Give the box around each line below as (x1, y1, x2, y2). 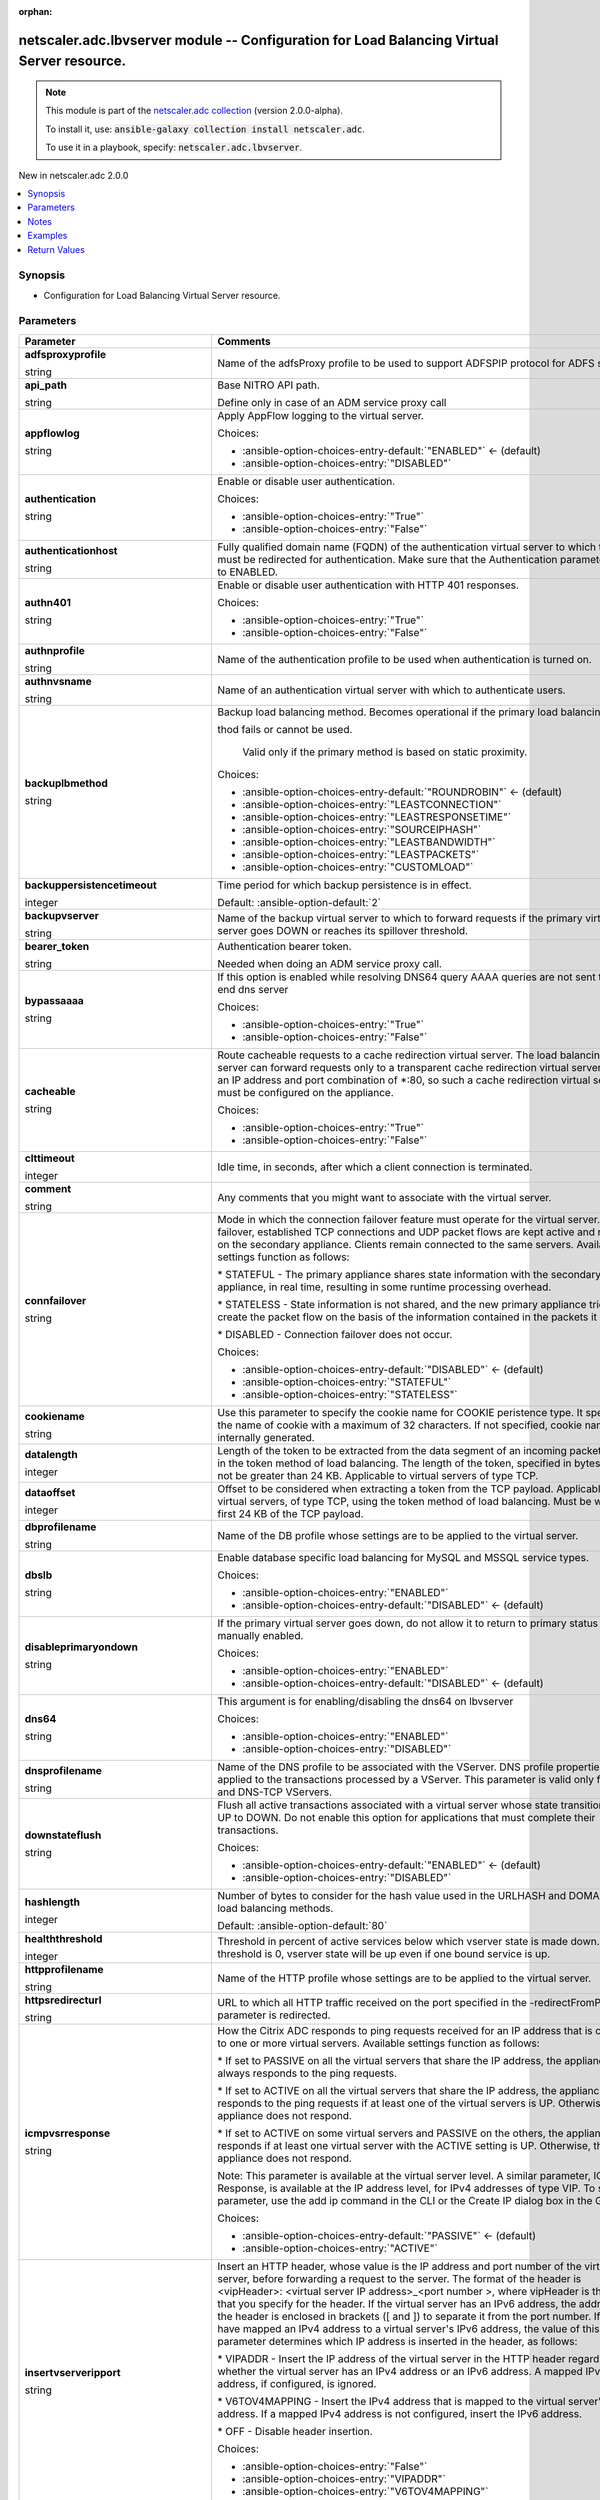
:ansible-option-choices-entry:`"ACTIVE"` (241, 2241, 439, 2255)
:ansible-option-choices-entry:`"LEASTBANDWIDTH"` (241, 835, 496, 849)
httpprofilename (24, 1962, 104, 1976)
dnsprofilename (24, 1763, 102, 1777)
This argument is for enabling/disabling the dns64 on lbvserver (216, 1694, 514, 1708)
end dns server (216, 982, 289, 996)
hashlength (24, 1895, 80, 1909)
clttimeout (24, 1151, 75, 1165)
